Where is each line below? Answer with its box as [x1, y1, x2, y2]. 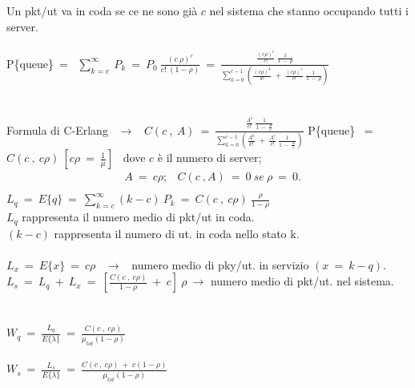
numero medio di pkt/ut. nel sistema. [210, 273, 394, 289]
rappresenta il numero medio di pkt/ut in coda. [22, 208, 255, 225]
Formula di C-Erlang [6, 121, 108, 138]
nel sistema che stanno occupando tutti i [209, 2, 409, 18]
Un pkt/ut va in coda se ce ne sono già [6, 2, 198, 18]
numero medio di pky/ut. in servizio [131, 256, 309, 273]
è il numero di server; [157, 149, 262, 166]
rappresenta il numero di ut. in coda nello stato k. [54, 224, 300, 241]
